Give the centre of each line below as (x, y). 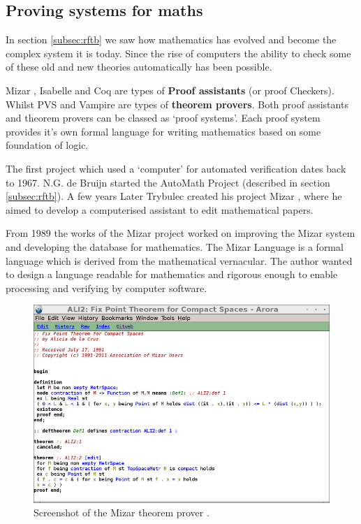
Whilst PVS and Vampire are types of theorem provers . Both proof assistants (177, 104)
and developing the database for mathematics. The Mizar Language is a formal (175, 246)
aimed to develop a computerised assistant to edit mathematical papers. (160, 209)
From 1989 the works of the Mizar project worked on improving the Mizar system (180, 233)
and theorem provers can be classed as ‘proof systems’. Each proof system (163, 118)
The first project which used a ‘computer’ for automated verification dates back (176, 168)
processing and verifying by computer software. (106, 288)
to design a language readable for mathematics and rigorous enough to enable (172, 274)
